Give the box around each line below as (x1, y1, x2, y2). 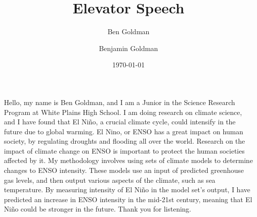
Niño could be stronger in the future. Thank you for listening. (4, 204, 191, 214)
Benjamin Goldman (99, 43, 158, 53)
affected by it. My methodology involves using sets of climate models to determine (4, 155, 253, 165)
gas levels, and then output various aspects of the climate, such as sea (4, 174, 215, 185)
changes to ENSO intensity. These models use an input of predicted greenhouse (4, 165, 244, 175)
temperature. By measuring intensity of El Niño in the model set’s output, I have (4, 184, 251, 195)
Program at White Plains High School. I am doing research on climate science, (4, 107, 242, 117)
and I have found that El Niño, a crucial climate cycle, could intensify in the (4, 116, 236, 127)
